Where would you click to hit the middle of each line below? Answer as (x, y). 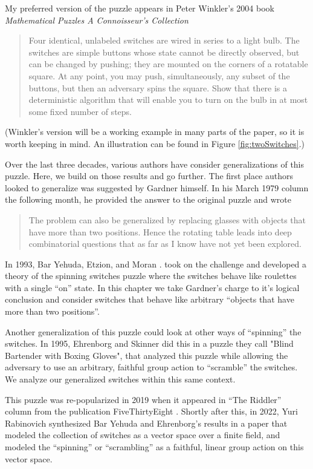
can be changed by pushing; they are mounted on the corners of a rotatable (168, 64)
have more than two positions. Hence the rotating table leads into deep (160, 231)
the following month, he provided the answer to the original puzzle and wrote (148, 199)
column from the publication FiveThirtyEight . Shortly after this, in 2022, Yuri (151, 411)
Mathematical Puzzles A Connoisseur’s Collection (97, 20)
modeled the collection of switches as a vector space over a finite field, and (143, 435)
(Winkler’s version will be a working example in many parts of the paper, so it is (155, 132)
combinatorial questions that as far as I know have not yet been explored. (165, 244)
